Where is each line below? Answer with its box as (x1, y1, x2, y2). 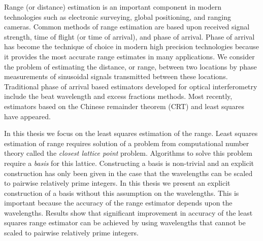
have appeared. (4, 111, 51, 121)
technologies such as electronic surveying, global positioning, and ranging (4, 11, 231, 22)
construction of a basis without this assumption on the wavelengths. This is (4, 187, 239, 198)
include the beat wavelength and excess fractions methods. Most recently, (4, 91, 233, 101)
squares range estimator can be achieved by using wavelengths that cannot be (4, 217, 246, 228)
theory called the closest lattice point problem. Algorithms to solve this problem (4, 148, 252, 158)
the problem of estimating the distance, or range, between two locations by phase (4, 61, 257, 72)
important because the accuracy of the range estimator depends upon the (4, 197, 233, 208)
